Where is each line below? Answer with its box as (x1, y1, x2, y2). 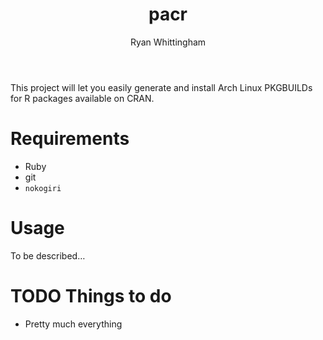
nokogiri (24, 183, 62, 193)
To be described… (10, 249, 86, 262)
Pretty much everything (24, 318, 123, 330)
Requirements (10, 128, 130, 150)
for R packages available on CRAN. (10, 92, 155, 104)
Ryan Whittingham (129, 36, 207, 48)
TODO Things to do (10, 285, 172, 307)
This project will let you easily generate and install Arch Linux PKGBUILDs (10, 81, 313, 93)
